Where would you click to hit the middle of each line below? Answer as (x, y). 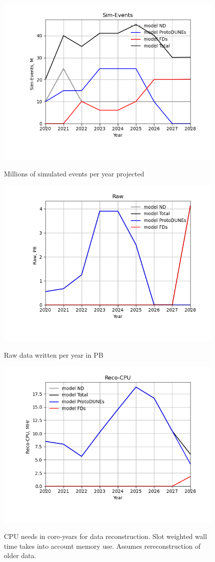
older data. (20, 555)
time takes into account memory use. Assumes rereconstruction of (102, 546)
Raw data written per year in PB (54, 354)
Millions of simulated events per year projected (74, 173)
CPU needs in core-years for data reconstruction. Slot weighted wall (106, 536)
